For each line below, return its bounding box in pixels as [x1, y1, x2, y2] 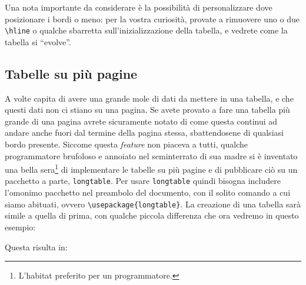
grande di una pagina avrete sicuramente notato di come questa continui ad [5, 115, 278, 127]
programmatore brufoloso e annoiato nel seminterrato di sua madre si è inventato [5, 149, 298, 162]
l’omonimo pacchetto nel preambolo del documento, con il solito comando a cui [5, 186, 291, 199]
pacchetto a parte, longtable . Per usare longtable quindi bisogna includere [5, 175, 281, 187]
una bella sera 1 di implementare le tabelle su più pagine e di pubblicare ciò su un [5, 162, 298, 175]
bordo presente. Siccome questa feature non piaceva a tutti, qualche [5, 138, 248, 150]
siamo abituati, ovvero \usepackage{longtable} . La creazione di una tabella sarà [5, 197, 301, 210]
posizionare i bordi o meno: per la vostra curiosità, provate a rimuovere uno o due [5, 12, 300, 25]
